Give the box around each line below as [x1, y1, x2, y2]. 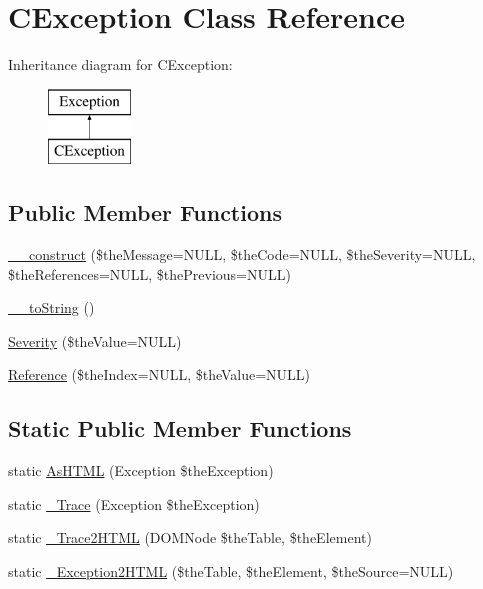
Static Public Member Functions [8, 413, 352, 444]
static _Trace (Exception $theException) [8, 493, 260, 514]
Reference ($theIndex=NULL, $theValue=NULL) [8, 364, 311, 385]
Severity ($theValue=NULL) [8, 330, 182, 351]
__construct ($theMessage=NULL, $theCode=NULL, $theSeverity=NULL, [8, 244, 476, 265]
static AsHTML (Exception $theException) [8, 460, 274, 481]
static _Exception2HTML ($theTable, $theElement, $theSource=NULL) [8, 561, 454, 582]
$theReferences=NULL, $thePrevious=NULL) [8, 263, 291, 284]
